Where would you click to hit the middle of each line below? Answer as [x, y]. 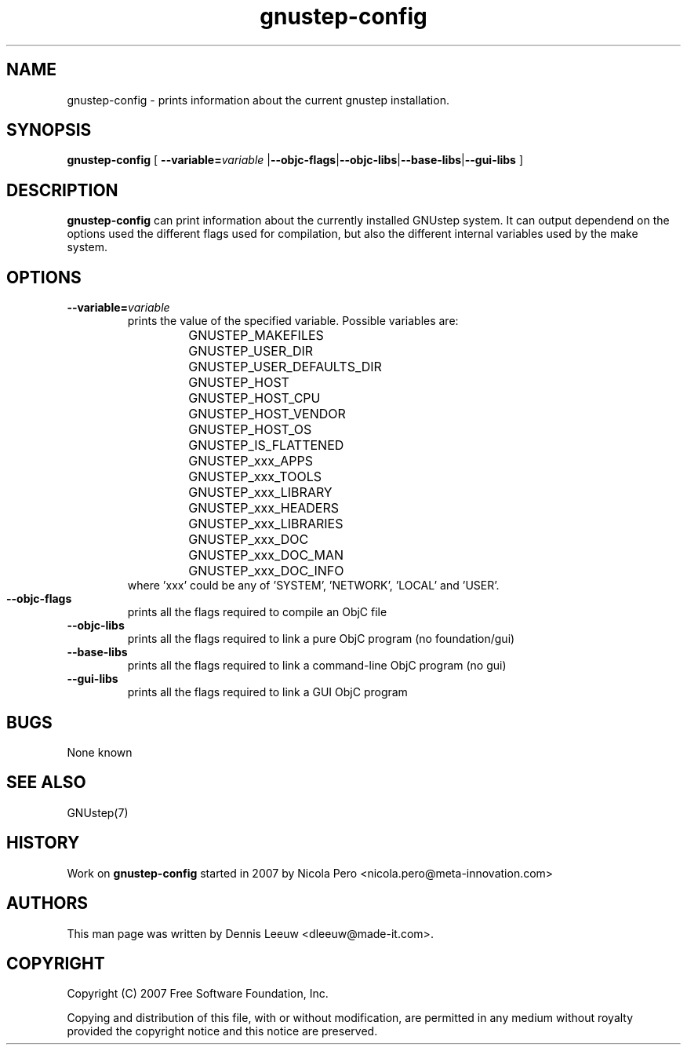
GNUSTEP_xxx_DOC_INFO [266, 571]
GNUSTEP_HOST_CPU [254, 398]
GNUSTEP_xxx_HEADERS [264, 508]
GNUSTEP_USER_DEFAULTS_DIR [285, 367]
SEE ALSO [46, 783]
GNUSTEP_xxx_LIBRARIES [266, 524]
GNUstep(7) [98, 812]
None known [100, 752]
